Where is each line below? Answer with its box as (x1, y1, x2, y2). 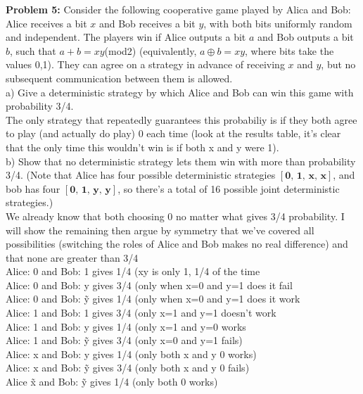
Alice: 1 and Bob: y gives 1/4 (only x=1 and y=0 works (6, 319, 246, 333)
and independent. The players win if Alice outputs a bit (6, 30, 246, 44)
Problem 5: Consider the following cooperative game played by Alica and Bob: (6, 2, 351, 16)
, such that (10, 43, 56, 58)
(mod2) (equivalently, (104, 43, 197, 58)
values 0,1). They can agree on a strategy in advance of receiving (6, 57, 285, 72)
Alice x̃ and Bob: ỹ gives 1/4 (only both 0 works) (6, 374, 218, 389)
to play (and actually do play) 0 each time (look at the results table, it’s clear (6, 126, 341, 141)
